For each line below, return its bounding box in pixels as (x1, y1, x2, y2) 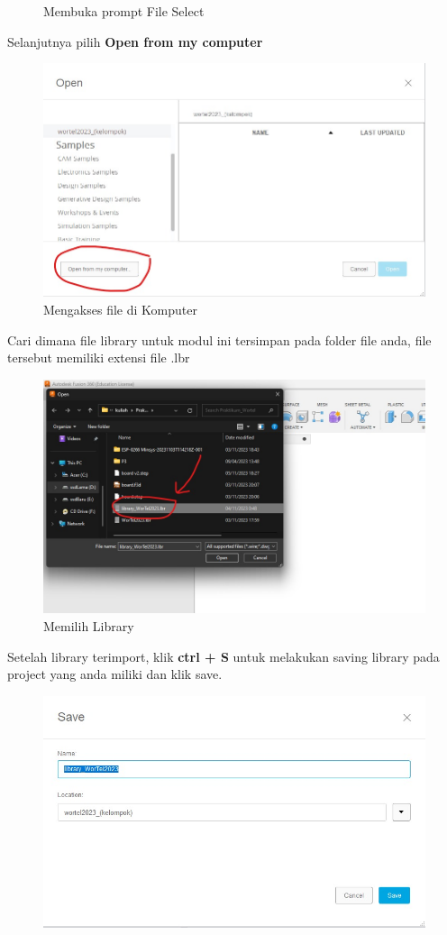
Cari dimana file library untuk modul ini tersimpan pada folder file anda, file (7, 330, 432, 349)
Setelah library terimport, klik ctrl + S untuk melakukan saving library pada (7, 646, 440, 665)
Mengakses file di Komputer (43, 299, 197, 318)
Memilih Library (43, 616, 134, 635)
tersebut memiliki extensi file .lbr (7, 348, 190, 367)
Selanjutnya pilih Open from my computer (7, 32, 263, 50)
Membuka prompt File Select (43, 2, 205, 20)
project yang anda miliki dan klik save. (7, 665, 223, 683)
